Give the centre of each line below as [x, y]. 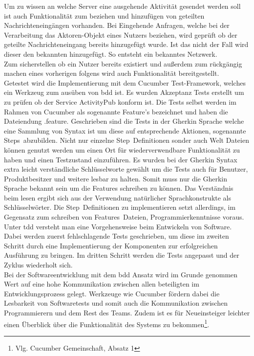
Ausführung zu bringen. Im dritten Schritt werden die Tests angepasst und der [122, 255]
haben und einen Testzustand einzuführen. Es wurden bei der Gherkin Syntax [121, 159]
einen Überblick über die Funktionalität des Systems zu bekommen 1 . [107, 323]
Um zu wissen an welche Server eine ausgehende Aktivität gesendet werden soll [122, 6]
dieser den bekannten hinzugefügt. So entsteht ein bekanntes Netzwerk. [111, 54]
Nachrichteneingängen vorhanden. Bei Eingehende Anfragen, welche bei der [117, 25]
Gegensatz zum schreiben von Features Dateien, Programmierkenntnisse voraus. [124, 217]
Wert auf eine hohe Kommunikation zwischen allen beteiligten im [102, 284]
